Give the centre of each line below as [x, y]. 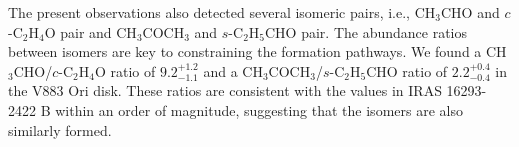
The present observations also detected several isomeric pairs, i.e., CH [222, 12]
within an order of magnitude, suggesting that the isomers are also [259, 109]
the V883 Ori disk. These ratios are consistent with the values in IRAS [225, 90]
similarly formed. [60, 129]
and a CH [233, 70]
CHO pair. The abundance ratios [366, 31]
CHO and [470, 12]
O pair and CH [90, 31]
